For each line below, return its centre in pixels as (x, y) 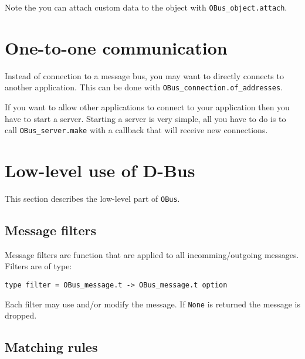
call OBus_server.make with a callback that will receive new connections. (136, 130)
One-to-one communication (116, 47)
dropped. (21, 315)
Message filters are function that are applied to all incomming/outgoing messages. (152, 254)
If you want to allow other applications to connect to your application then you (147, 107)
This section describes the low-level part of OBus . (92, 198)
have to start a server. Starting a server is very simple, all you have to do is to (145, 118)
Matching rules (51, 347)
